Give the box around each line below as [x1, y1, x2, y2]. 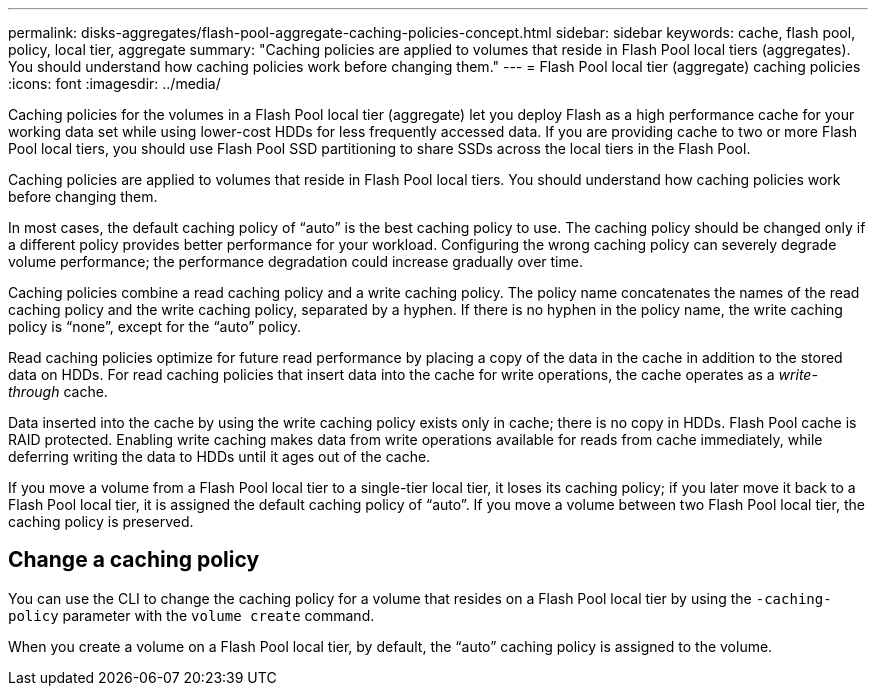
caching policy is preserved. [8, 513, 194, 530]
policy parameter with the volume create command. [8, 606, 375, 624]
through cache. [8, 383, 108, 400]
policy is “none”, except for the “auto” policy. [8, 318, 302, 335]
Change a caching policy [8, 547, 260, 573]
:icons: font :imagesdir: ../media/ [8, 75, 221, 92]
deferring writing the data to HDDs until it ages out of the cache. [8, 448, 431, 465]
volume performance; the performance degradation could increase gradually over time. [8, 253, 583, 270]
